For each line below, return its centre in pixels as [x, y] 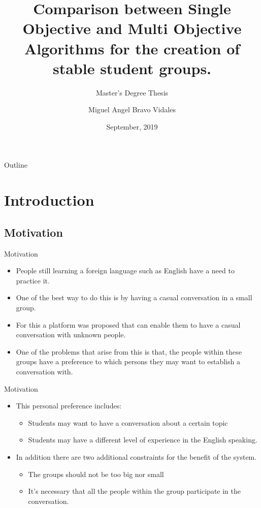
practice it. [33, 280]
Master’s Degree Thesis [132, 92]
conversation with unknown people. [71, 335]
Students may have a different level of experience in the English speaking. [143, 440]
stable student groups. [132, 68]
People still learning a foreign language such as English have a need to [125, 271]
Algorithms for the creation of [132, 48]
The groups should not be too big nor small [96, 474]
